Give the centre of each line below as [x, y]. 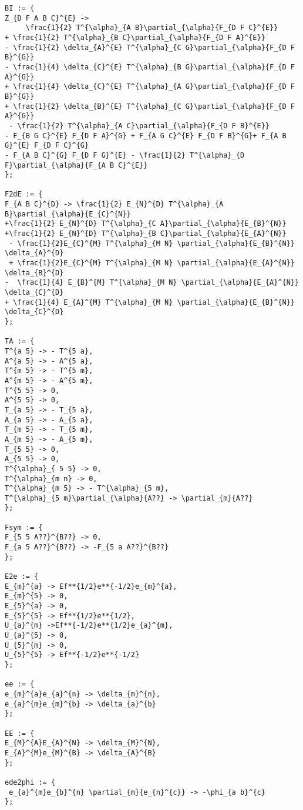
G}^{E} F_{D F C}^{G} [47, 146]
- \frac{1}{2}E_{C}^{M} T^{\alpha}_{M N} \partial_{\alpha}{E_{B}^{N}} [152, 243]
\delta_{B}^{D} [34, 273]
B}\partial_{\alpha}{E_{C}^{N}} [68, 214]
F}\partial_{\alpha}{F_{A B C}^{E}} [76, 165]
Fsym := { [24, 527]
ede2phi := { [30, 782]
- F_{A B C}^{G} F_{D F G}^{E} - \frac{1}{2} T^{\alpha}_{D [125, 155]
